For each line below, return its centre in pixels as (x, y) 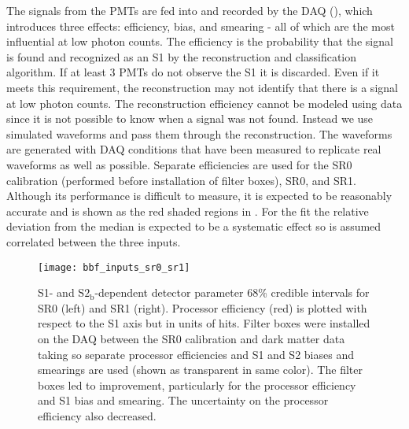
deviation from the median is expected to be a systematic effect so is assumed (194, 226)
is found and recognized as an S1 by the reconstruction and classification (182, 56)
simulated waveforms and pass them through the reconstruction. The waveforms (199, 133)
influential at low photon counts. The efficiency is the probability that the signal (200, 41)
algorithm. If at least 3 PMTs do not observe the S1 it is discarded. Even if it (193, 72)
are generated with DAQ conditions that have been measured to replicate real (194, 149)
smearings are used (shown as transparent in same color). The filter (200, 370)
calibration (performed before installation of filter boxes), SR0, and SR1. (181, 180)
